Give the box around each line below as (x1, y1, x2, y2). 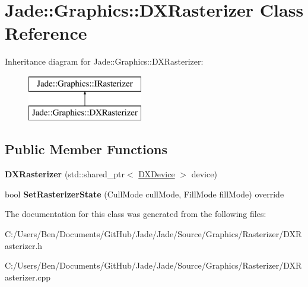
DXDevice (138, 168, 175, 180)
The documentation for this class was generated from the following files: (5, 208, 266, 220)
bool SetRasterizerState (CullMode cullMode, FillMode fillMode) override (5, 187, 284, 200)
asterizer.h (5, 239, 43, 251)
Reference (5, 21, 87, 45)
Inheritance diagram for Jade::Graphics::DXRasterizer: (5, 55, 204, 68)
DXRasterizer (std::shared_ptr (5, 168, 125, 180)
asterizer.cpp (5, 270, 51, 283)
